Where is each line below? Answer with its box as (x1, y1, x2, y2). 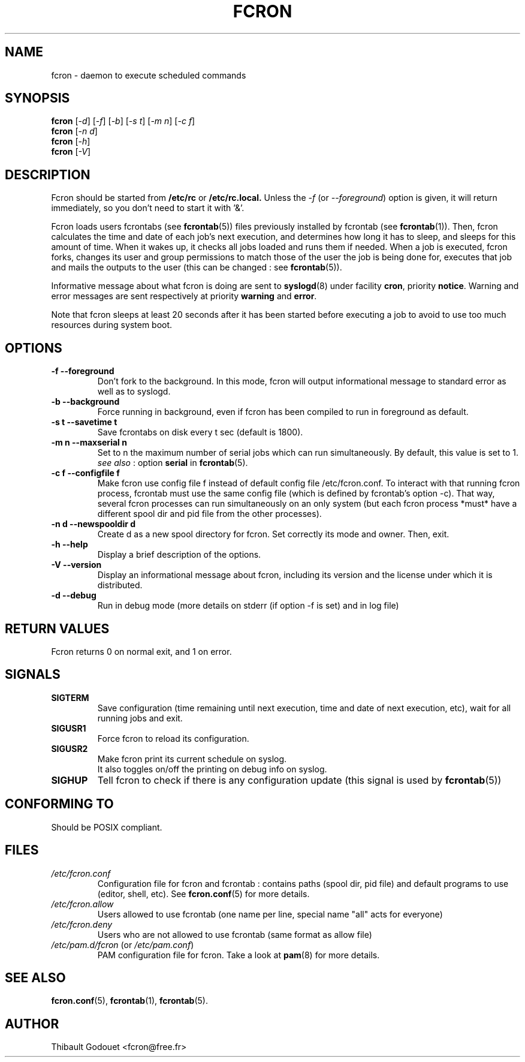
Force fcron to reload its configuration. (97, 733, 249, 744)
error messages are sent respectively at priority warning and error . (51, 291, 317, 302)
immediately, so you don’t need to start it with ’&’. (51, 203, 245, 213)
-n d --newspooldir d (51, 519, 136, 530)
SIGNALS (5, 667, 61, 682)
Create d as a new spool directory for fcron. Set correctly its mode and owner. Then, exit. (97, 529, 449, 540)
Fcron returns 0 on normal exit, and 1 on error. (51, 646, 232, 657)
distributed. (97, 580, 143, 591)
